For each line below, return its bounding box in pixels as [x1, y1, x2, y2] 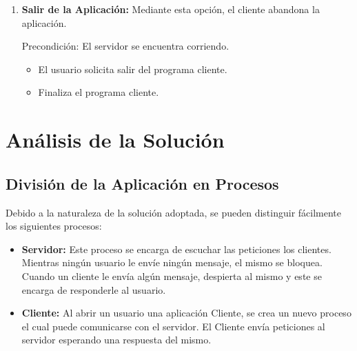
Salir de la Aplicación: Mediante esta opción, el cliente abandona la [21, 2, 320, 16]
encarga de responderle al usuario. [21, 282, 166, 297]
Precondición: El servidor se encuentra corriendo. [21, 39, 229, 53]
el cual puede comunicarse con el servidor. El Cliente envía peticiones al [21, 319, 325, 333]
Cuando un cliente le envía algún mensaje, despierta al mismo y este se [21, 268, 322, 283]
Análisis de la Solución [6, 126, 225, 154]
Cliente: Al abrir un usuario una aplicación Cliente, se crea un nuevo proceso [21, 305, 351, 320]
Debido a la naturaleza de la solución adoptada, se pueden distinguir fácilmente [6, 205, 342, 219]
